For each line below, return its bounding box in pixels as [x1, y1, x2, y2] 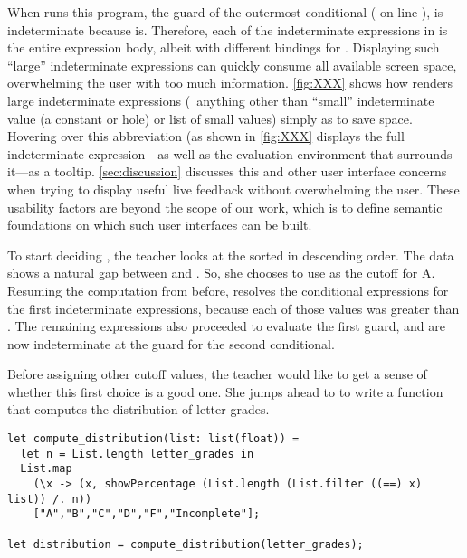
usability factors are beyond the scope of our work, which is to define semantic [7, 197, 443, 216]
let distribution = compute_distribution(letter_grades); [7, 537, 364, 551]
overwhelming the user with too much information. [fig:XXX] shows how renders [7, 73, 453, 92]
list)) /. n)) [7, 492, 92, 506]
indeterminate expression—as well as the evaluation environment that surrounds [7, 144, 453, 163]
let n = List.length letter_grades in [20, 447, 254, 460]
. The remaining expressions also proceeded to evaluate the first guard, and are [7, 317, 445, 336]
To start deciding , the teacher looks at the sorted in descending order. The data [7, 245, 454, 264]
